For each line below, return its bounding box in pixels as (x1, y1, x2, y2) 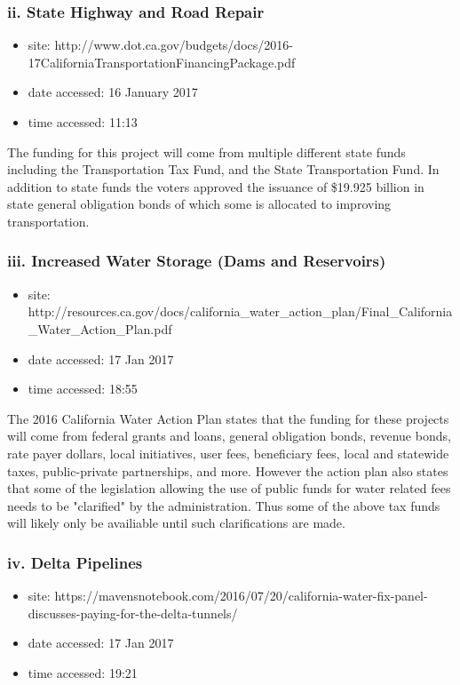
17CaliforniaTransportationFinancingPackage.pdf (28, 52, 296, 71)
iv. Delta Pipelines (7, 551, 143, 573)
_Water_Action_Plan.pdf (28, 319, 172, 338)
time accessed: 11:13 (28, 113, 138, 131)
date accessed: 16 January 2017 (28, 83, 198, 101)
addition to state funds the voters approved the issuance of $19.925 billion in (7, 177, 424, 195)
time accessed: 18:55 (28, 379, 138, 398)
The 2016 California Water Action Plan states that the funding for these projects (7, 409, 449, 427)
